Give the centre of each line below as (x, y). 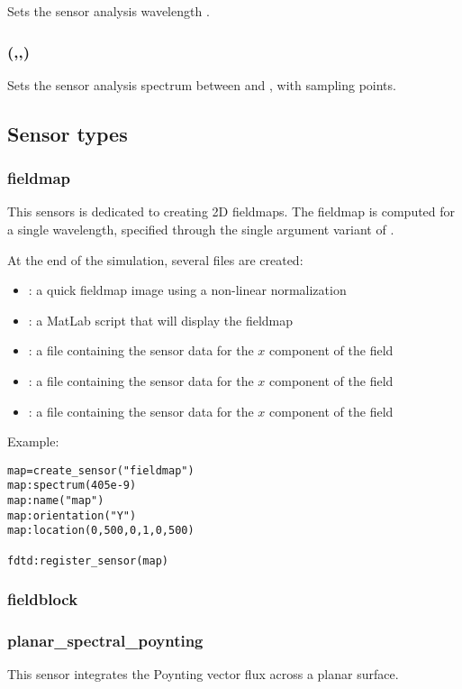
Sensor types (68, 133)
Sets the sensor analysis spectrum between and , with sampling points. (202, 84)
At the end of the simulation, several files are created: (155, 259)
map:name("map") (56, 501)
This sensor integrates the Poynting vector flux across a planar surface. (203, 674)
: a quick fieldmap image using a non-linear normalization (187, 290)
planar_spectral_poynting (105, 641)
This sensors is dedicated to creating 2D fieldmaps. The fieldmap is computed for (231, 211)
